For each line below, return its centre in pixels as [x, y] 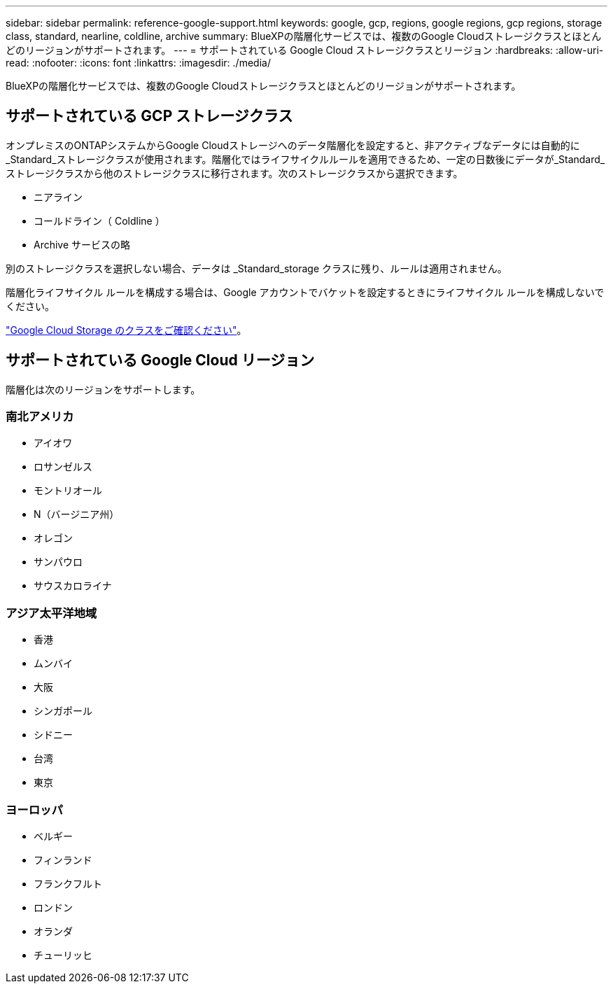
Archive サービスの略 [82, 244]
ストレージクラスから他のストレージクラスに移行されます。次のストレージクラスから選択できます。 [234, 173]
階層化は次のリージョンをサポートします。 [103, 389]
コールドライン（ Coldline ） [99, 220]
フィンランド [63, 860]
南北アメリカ [40, 417]
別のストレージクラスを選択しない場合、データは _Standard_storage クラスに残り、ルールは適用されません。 [256, 268]
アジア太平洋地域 [51, 613]
